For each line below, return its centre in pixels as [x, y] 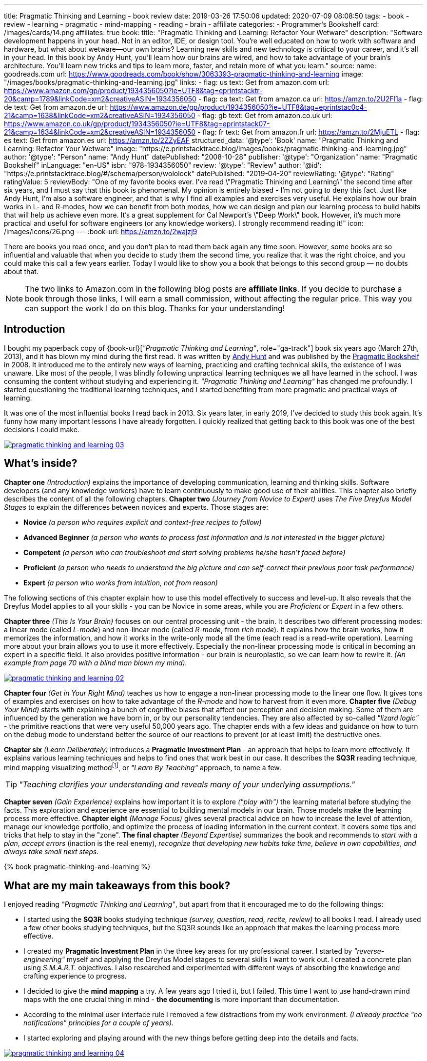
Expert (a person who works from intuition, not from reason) [121, 582]
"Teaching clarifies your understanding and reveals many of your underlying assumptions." [187, 785]
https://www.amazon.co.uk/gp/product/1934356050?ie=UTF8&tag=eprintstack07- [137, 124]
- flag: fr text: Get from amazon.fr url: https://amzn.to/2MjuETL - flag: [309, 132]
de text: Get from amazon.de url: [56, 107]
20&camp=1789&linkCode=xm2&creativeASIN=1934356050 [100, 99]
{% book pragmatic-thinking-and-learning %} [77, 867]
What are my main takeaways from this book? [117, 885]
